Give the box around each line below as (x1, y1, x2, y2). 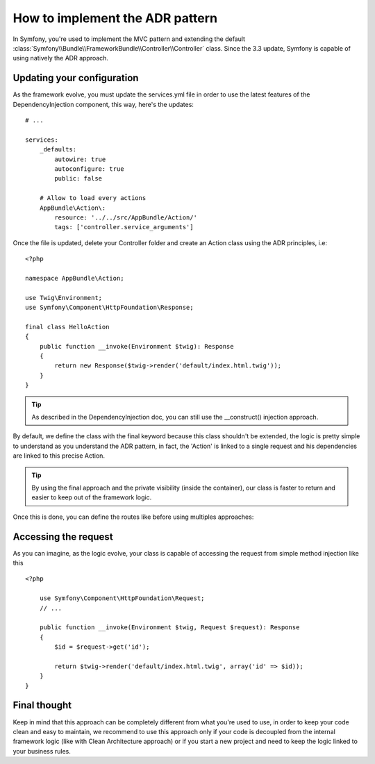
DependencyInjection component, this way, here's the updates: (12, 100, 194, 108)
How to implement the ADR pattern (12, 10, 218, 26)
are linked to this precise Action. (12, 451, 106, 460)
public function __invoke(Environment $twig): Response (39, 342, 234, 350)
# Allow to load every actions (39, 194, 147, 202)
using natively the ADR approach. (12, 54, 109, 63)
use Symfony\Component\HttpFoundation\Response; (25, 304, 194, 312)
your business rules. (12, 747, 71, 755)
